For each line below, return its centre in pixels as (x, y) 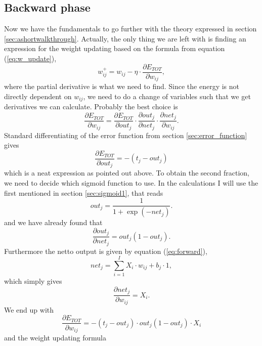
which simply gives (33, 281)
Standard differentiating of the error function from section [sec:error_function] (126, 135)
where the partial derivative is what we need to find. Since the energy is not (122, 86)
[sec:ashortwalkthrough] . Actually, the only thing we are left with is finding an (125, 38)
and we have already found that (53, 222)
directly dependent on (38, 96)
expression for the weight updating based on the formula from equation (115, 48)
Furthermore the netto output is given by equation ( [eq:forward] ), (106, 251)
